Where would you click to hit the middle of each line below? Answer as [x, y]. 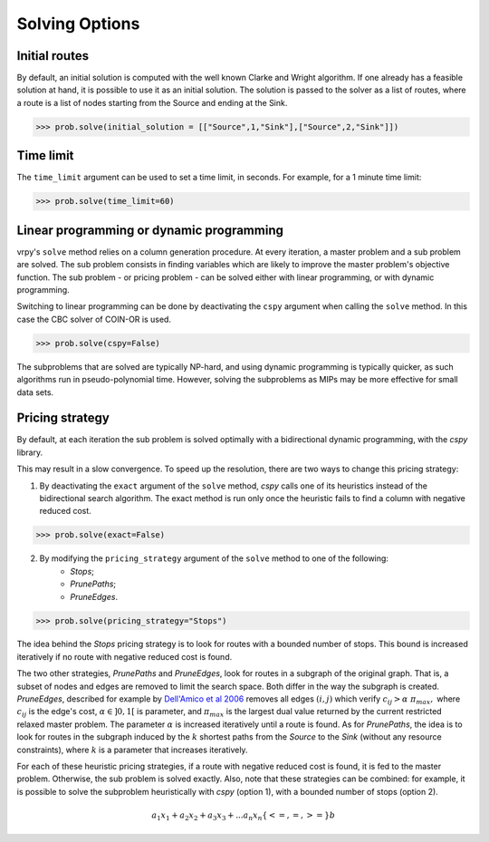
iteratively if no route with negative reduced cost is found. [125, 656]
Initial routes [53, 56]
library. [30, 452]
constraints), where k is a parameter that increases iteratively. [132, 750]
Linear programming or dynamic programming [150, 230]
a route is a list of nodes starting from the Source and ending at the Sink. [152, 102]
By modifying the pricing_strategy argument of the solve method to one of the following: [214, 558]
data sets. [35, 392]
